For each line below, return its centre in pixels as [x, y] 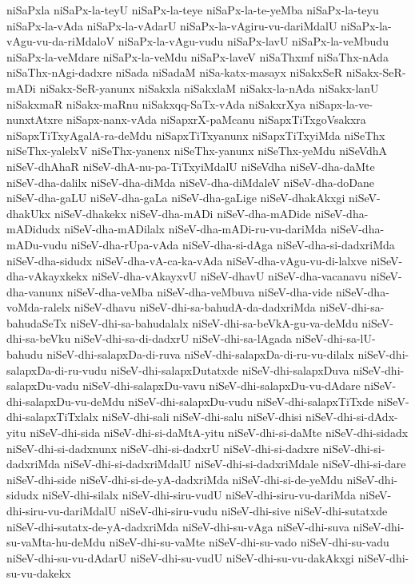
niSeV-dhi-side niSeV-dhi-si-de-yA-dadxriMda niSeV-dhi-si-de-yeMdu [175, 479]
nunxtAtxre [35, 119]
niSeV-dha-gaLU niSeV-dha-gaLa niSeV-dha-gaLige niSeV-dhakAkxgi [176, 198]
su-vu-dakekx [39, 573]
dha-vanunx [35, 291]
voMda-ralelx [39, 307]
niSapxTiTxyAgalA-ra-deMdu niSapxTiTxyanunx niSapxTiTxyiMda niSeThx [196, 135]
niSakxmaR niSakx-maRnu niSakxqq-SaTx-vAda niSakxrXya [156, 103]
